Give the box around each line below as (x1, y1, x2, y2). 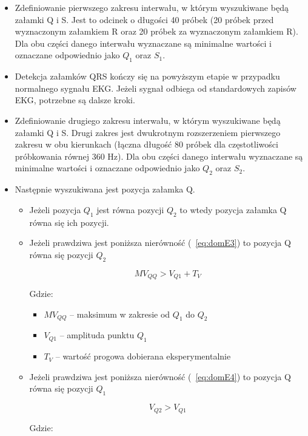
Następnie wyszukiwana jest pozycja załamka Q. (15, 183, 195, 196)
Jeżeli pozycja (29, 203, 81, 216)
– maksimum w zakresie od (70, 307, 170, 320)
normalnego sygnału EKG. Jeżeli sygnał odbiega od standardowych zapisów (15, 81, 296, 94)
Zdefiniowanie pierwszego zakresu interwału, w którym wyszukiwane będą (15, 1, 289, 13)
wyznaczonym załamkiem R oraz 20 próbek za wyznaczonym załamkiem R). (15, 25, 298, 38)
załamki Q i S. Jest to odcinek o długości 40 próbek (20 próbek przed (15, 13, 274, 26)
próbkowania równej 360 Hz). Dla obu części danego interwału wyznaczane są (15, 149, 303, 162)
